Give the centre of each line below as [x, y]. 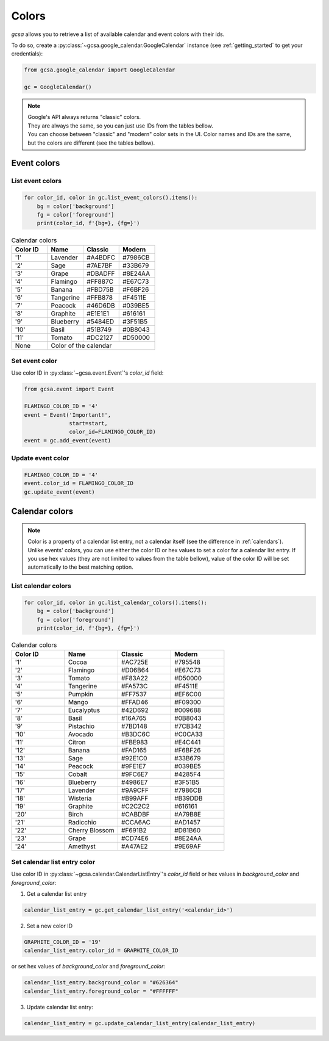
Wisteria [80, 798]
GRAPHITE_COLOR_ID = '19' [63, 942]
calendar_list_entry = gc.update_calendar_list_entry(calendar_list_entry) [140, 1023]
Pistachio [81, 726]
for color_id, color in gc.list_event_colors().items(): [111, 198]
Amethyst [82, 846]
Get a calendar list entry [57, 893]
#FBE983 [134, 743]
